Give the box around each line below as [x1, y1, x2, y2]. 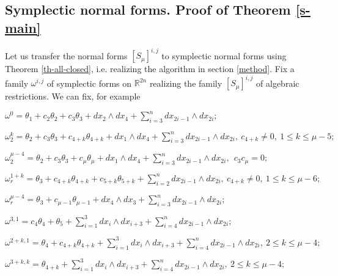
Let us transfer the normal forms [5, 49, 128, 62]
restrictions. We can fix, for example [5, 90, 141, 103]
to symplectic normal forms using [161, 49, 287, 62]
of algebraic [256, 76, 299, 89]
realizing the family [149, 76, 222, 89]
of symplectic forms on [46, 76, 132, 89]
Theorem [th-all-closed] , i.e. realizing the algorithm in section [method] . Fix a [5, 62, 295, 75]
